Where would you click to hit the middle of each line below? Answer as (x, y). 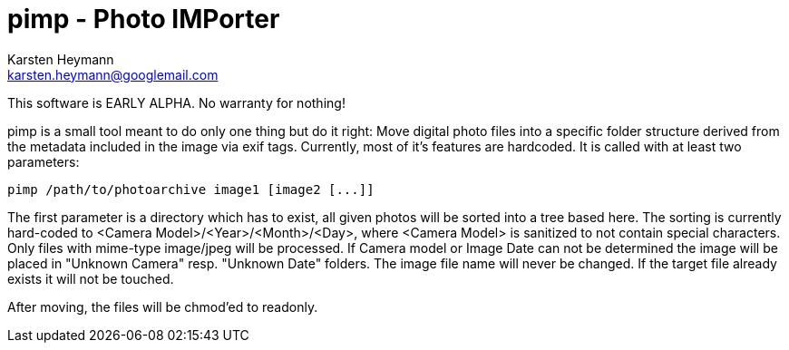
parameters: (44, 161)
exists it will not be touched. (91, 278)
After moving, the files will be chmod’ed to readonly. (163, 306)
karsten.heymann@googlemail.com (113, 74)
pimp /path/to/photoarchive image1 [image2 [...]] (191, 189)
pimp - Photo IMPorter (144, 19)
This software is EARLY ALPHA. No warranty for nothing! (176, 102)
